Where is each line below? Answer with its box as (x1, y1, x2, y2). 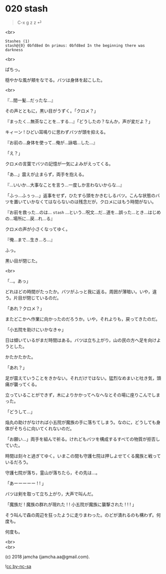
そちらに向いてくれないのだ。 (13, 425, 74, 431)
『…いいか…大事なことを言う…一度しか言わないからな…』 (5, 182, 125, 188)
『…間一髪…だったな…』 (5, 97, 56, 103)
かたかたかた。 (5, 354, 36, 360)
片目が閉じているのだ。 (13, 295, 61, 301)
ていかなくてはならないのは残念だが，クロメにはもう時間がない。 (22, 199, 157, 205)
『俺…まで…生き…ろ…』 (5, 236, 55, 242)
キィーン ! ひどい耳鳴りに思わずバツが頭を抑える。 (5, 129, 109, 135)
